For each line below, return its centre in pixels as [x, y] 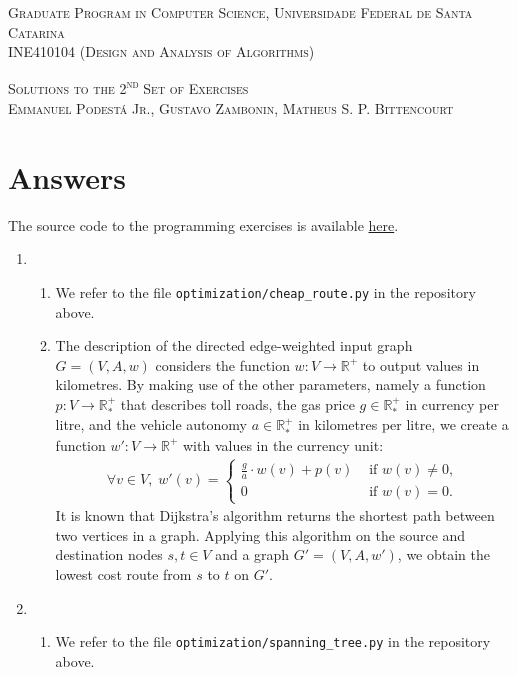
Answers [67, 176]
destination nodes [109, 554]
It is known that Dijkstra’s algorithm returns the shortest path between [275, 515]
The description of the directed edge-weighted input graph [234, 345]
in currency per [452, 403]
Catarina [36, 31]
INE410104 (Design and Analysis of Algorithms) [161, 51]
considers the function [222, 364]
